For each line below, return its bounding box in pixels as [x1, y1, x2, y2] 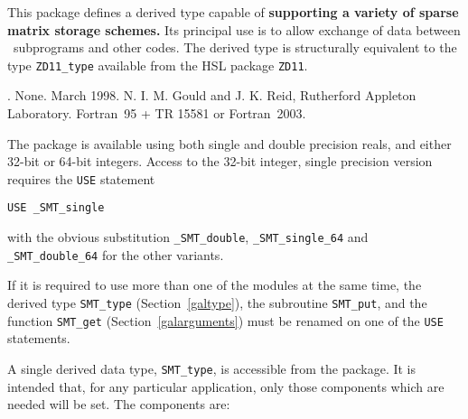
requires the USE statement [7, 169, 155, 188]
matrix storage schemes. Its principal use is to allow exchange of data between [7, 20, 461, 39]
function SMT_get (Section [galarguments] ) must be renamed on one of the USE [7, 311, 444, 330]
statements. [7, 329, 70, 348]
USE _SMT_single [7, 201, 105, 215]
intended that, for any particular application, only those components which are [7, 377, 445, 396]
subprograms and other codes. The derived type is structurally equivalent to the [13, 38, 457, 57]
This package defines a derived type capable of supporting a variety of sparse [7, 3, 459, 21]
